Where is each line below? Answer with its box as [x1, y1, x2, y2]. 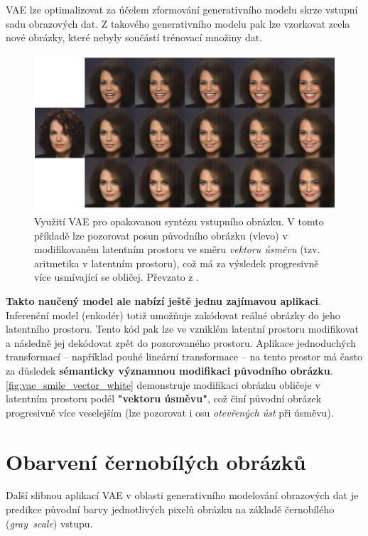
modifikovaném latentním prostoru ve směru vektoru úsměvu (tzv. [34, 242, 320, 257]
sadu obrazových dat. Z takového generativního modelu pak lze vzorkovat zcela [6, 16, 350, 31]
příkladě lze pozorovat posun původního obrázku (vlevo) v [34, 227, 288, 242]
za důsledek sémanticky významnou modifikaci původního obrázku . [6, 363, 333, 377]
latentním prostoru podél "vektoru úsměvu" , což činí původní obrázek [6, 391, 322, 406]
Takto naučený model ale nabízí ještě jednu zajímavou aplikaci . [6, 293, 321, 308]
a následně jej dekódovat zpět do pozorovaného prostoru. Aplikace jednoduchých [6, 335, 357, 350]
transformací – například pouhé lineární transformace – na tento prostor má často [6, 349, 362, 364]
